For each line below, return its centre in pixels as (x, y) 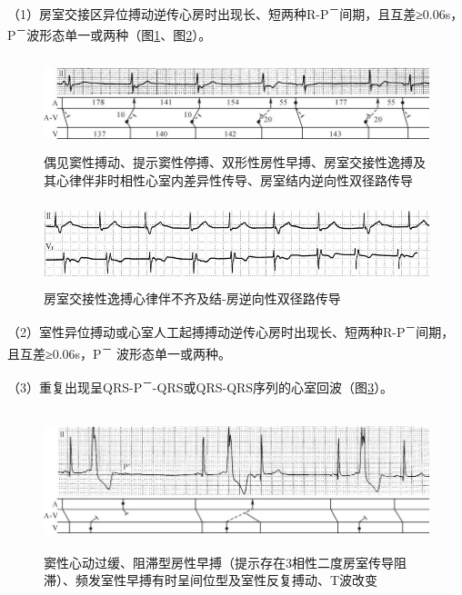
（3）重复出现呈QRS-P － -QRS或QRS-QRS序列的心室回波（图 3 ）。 (201, 385)
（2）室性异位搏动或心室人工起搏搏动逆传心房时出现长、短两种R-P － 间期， (231, 331)
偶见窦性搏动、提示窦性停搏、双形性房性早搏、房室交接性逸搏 (228, 162)
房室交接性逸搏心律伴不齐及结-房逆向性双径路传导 (192, 297)
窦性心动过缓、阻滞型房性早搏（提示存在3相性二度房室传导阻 (225, 562)
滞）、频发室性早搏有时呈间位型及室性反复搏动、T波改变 (211, 580)
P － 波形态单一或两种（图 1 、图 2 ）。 (110, 33)
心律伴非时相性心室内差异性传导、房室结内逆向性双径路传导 (234, 179)
